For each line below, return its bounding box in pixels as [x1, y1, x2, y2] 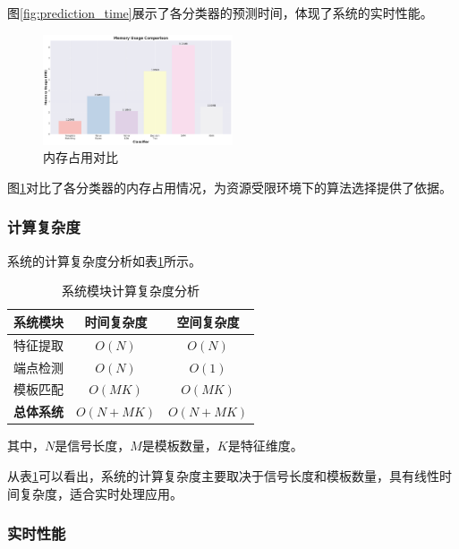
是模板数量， [141, 436, 217, 455]
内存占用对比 [43, 148, 118, 167]
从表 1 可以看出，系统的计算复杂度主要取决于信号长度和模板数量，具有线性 [7, 466, 439, 485]
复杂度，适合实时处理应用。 [19, 484, 183, 502]
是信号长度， [55, 436, 131, 455]
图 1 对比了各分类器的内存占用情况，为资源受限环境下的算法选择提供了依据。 [7, 177, 452, 196]
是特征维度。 [227, 436, 303, 455]
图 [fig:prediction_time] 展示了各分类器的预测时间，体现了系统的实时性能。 [7, 4, 433, 21]
